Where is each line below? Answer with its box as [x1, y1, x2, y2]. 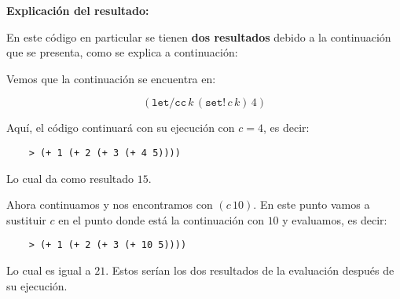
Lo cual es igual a [6, 262, 91, 279]
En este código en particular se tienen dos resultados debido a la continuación [6, 28, 391, 45]
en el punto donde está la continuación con [58, 211, 264, 228]
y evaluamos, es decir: [282, 211, 387, 228]
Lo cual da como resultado [6, 170, 134, 186]
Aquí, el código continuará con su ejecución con [6, 119, 235, 136]
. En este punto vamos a [253, 196, 370, 213]
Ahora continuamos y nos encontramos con [6, 196, 213, 213]
